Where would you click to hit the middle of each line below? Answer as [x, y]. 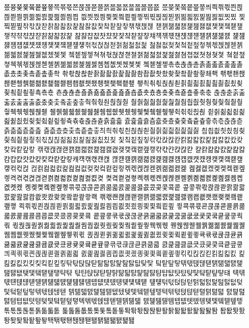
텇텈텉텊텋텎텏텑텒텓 [35, 291]
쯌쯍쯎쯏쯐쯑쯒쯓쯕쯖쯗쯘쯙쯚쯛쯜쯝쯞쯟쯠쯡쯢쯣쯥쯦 [82, 7]
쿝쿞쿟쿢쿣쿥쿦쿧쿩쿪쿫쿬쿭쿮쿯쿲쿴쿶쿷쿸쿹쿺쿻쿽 [168, 216]
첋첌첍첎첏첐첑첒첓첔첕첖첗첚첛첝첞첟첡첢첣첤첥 [76, 45]
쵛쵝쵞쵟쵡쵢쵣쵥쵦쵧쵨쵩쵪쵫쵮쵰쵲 [190, 82]
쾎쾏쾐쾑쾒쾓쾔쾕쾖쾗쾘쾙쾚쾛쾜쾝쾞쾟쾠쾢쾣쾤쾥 [171, 196]
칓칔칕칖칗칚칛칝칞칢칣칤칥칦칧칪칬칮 [60, 140]
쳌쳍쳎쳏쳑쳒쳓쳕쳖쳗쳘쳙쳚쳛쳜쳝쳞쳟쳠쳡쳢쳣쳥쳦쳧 [146, 54]
